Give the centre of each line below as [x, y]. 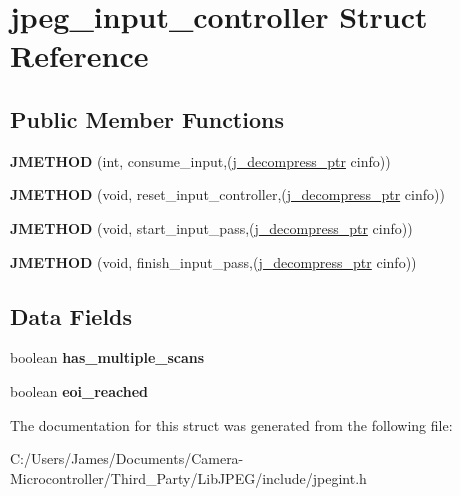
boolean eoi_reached [79, 390]
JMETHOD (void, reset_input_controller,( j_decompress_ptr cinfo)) [227, 194]
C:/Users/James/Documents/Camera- [127, 458]
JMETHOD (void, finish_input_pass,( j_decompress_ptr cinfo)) [213, 261]
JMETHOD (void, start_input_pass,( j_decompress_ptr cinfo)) [211, 227]
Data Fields [71, 315]
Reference [79, 55]
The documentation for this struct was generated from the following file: [231, 424]
